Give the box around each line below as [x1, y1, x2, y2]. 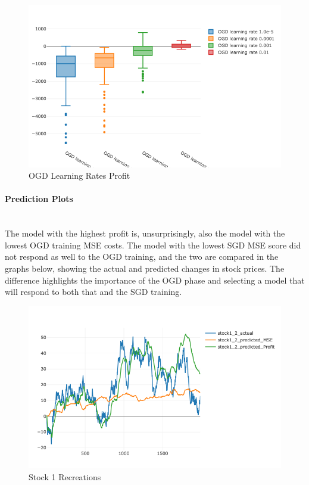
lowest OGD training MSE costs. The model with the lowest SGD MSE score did [5, 238, 301, 251]
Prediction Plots [5, 192, 73, 205]
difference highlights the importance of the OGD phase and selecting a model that [5, 273, 305, 286]
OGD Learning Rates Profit [29, 169, 130, 182]
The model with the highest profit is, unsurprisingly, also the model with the [5, 227, 285, 240]
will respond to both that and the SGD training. [5, 285, 182, 298]
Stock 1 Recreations [29, 470, 101, 483]
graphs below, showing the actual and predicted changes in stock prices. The [5, 262, 285, 274]
